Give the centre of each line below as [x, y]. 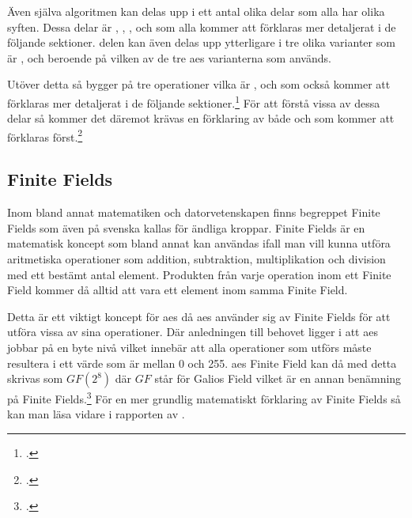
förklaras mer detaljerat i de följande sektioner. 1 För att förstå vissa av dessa [194, 101]
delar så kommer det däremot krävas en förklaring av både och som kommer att [201, 118]
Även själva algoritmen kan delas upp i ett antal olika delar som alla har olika [196, 11]
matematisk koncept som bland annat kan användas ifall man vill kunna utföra [199, 243]
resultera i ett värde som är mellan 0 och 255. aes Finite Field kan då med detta [202, 363]
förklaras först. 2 [45, 135]
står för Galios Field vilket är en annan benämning [278, 378]
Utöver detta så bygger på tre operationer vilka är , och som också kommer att [199, 84]
